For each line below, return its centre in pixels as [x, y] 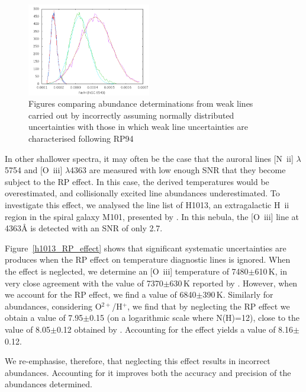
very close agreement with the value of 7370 [84, 283]
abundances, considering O [53, 306]
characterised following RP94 [81, 138]
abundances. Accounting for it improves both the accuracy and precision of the [148, 372]
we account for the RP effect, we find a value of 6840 [101, 294]
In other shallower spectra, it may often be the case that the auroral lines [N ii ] [149, 158]
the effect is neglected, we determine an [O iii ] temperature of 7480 [127, 271]
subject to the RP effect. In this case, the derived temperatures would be [137, 181]
